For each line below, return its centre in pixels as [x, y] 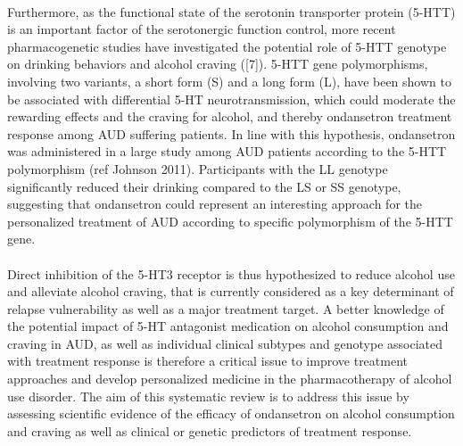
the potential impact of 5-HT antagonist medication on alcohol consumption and [228, 326]
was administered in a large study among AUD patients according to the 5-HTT [227, 151]
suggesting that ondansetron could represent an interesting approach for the [215, 204]
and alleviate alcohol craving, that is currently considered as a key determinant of [231, 291]
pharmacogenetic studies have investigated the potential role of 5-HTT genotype [227, 46]
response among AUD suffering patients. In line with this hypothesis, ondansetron [231, 133]
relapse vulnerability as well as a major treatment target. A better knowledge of [226, 308]
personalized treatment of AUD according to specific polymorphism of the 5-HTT [230, 221]
